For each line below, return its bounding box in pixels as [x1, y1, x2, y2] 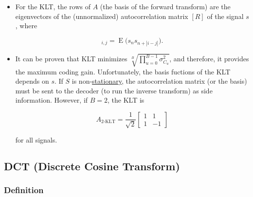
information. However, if [15, 95, 88, 105]
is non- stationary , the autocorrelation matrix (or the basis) [72, 76, 247, 86]
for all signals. [15, 134, 57, 144]
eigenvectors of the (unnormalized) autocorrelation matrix [15, 11, 188, 21]
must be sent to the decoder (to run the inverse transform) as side [15, 85, 213, 95]
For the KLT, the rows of [15, 1, 90, 11]
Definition [4, 184, 44, 196]
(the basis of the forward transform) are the [100, 1, 231, 11]
